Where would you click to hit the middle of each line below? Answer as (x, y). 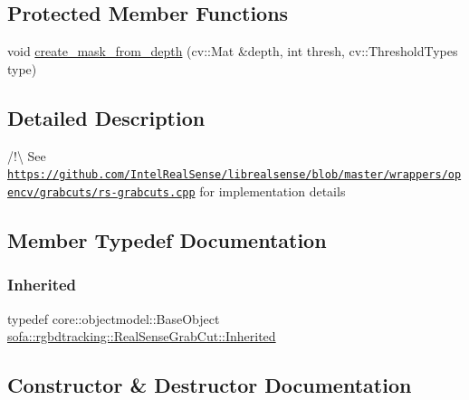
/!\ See (27, 155)
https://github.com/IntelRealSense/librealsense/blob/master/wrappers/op (234, 175)
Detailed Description (106, 117)
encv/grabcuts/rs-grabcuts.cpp (101, 192)
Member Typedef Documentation (167, 239)
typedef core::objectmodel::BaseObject (114, 318)
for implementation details (273, 190)
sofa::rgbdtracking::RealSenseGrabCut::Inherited (142, 336)
